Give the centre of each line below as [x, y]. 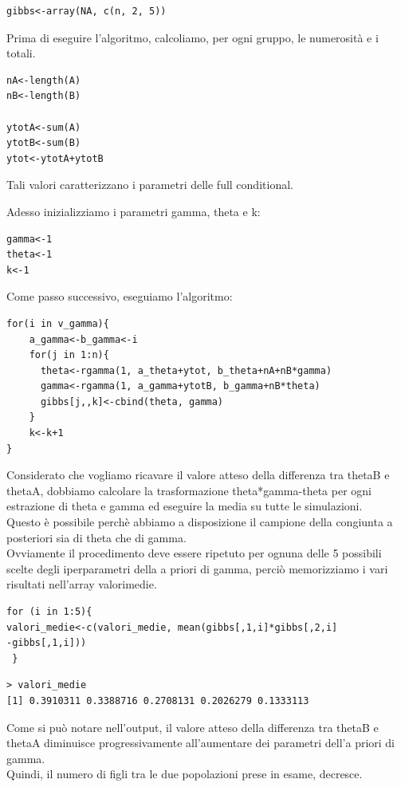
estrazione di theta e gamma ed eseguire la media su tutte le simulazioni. [185, 506]
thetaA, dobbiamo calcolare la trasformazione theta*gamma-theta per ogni [189, 490]
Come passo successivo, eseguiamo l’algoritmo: [120, 296]
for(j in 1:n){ [69, 355]
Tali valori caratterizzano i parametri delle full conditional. [150, 185]
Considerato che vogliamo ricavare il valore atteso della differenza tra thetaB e [198, 475]
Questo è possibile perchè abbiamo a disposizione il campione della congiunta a [200, 522]
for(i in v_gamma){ [58, 323]
